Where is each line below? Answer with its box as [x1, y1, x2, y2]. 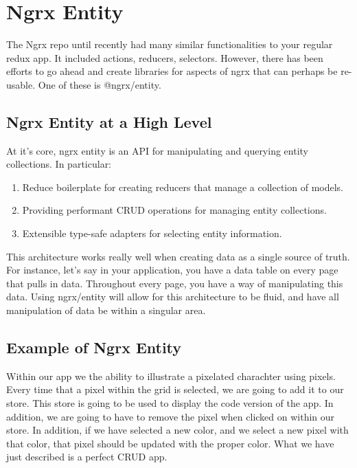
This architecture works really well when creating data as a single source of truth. [6, 249, 350, 263]
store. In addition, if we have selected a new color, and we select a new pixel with [6, 423, 349, 437]
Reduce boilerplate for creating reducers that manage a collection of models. [22, 179, 343, 194]
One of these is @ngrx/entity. [38, 77, 161, 91]
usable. [6, 77, 36, 91]
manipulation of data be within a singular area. [6, 303, 206, 317]
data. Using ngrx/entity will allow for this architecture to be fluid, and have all [6, 289, 339, 304]
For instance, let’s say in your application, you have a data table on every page [6, 263, 338, 277]
